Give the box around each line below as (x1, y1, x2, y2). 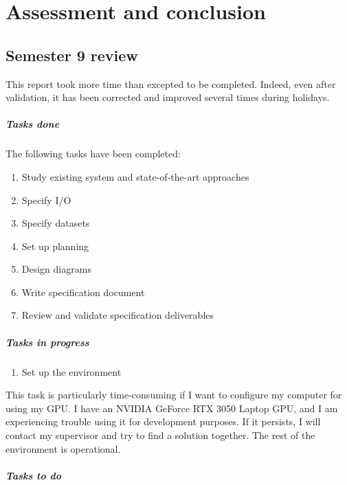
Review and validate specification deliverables (21, 308, 214, 322)
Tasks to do (5, 468, 62, 482)
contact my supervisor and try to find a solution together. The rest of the (5, 428, 315, 442)
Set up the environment (21, 364, 122, 379)
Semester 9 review (5, 44, 138, 65)
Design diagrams (21, 262, 91, 276)
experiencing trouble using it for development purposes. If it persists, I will (5, 414, 321, 429)
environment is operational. (5, 441, 121, 455)
